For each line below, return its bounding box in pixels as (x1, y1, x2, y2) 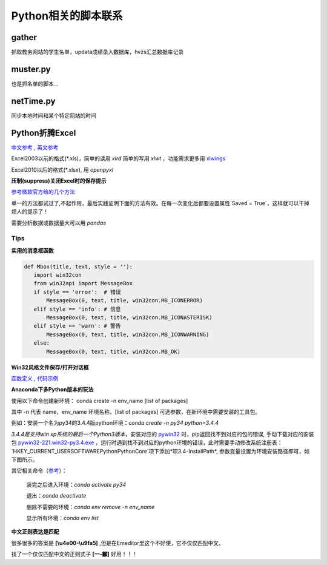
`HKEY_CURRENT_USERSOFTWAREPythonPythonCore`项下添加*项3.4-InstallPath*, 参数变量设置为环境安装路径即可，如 (11, 447, 310, 455)
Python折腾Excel (11, 127, 76, 138)
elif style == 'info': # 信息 (33, 305, 121, 313)
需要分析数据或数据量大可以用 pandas (11, 219, 106, 226)
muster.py (11, 64, 51, 74)
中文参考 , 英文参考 (11, 143, 59, 151)
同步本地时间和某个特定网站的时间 (11, 112, 96, 119)
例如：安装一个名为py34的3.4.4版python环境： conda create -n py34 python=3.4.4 (11, 419, 219, 427)
